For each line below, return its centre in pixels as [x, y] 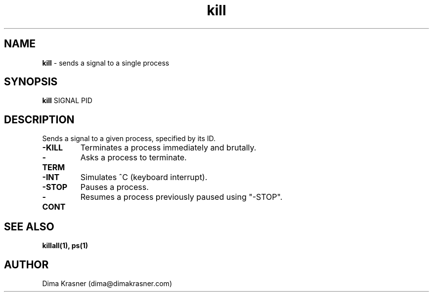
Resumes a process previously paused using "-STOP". [181, 197]
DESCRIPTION [39, 119]
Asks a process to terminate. [133, 158]
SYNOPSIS [31, 82]
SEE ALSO [29, 226]
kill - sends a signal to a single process [106, 63]
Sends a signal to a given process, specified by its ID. [129, 139]
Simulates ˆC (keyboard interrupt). [144, 177]
